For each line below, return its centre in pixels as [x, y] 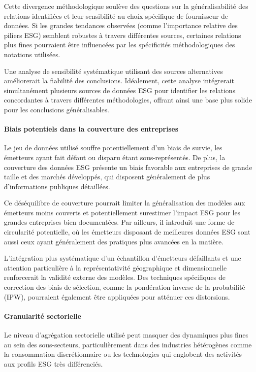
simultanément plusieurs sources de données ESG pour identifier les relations [120, 90]
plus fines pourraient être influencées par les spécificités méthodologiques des [120, 45]
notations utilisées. [32, 54]
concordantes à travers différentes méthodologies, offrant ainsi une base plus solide [128, 100]
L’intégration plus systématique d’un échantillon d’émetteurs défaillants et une [123, 258]
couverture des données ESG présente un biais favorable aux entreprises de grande [128, 167]
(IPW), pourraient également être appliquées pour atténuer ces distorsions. [117, 296]
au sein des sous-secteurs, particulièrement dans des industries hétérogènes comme [128, 344]
